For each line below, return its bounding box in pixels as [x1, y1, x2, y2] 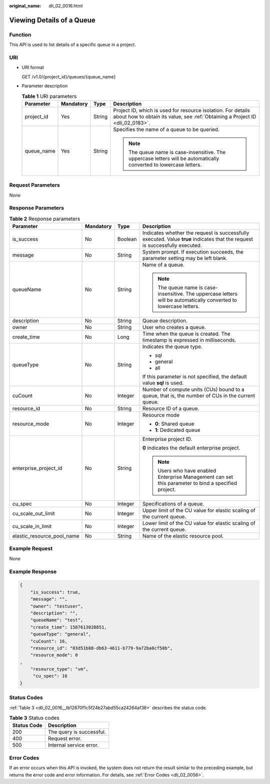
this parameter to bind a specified [157, 480, 237, 487]
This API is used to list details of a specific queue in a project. [9, 41, 136, 47]
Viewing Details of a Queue [9, 15, 96, 24]
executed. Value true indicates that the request [142, 235, 253, 242]
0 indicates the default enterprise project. [142, 444, 240, 451]
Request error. [47, 735, 82, 742]
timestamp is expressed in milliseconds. [142, 336, 236, 343]
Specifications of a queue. [142, 500, 204, 507]
